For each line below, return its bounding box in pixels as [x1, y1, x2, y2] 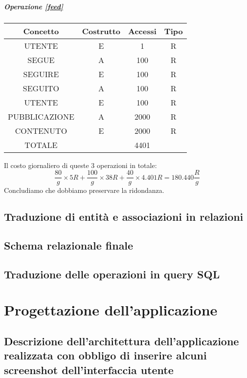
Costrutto [82, 25, 121, 37]
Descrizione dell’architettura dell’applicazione [4, 333, 239, 348]
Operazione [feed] [4, 1, 63, 11]
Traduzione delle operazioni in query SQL [4, 266, 220, 281]
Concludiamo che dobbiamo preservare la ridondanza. [4, 185, 164, 195]
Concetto [23, 25, 59, 37]
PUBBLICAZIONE [8, 110, 74, 122]
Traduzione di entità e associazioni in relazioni [4, 209, 244, 224]
